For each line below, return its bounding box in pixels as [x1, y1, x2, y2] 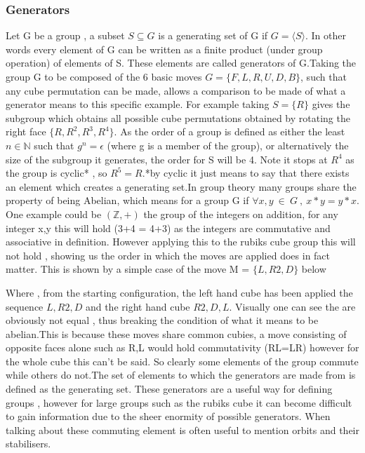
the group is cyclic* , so [6, 165, 107, 180]
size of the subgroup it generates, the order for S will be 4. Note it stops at [6, 151, 328, 166]
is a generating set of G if [158, 28, 268, 43]
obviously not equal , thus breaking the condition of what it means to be [6, 313, 319, 327]
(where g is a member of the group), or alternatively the [107, 137, 349, 152]
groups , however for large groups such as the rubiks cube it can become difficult [6, 395, 352, 410]
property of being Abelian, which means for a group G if [6, 193, 249, 208]
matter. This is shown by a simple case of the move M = [6, 262, 250, 276]
